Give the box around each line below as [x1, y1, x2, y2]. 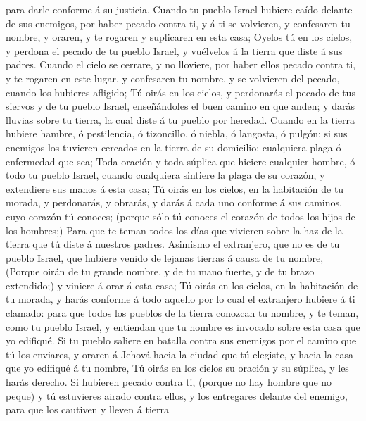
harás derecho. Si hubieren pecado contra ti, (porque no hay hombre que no [6, 375, 332, 389]
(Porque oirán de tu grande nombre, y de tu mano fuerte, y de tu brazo [6, 264, 315, 279]
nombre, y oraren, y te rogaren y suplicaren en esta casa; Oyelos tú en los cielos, [6, 30, 353, 44]
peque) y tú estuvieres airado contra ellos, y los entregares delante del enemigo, [6, 388, 348, 403]
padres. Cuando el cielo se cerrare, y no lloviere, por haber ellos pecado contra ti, [6, 57, 356, 72]
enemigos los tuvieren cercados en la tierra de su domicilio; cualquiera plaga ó [6, 139, 341, 154]
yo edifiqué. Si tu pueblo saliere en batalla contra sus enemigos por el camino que [6, 333, 357, 348]
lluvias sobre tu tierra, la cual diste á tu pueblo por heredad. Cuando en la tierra [6, 112, 355, 127]
